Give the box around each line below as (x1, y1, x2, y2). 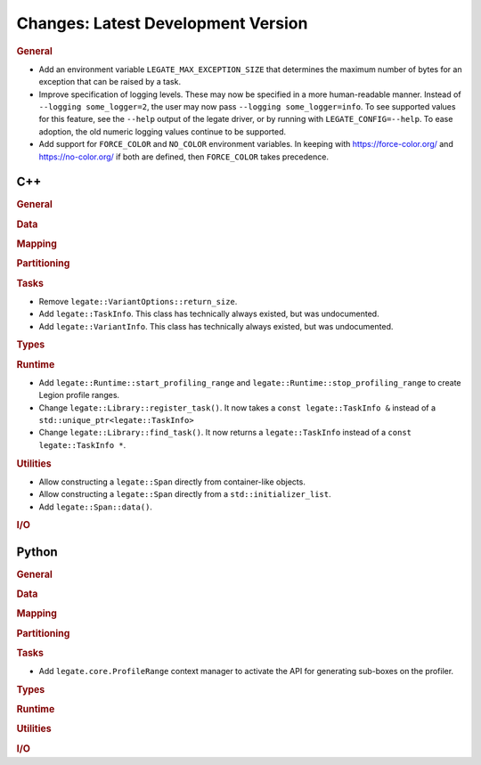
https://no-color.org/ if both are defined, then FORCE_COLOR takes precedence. (38, 151, 330, 162)
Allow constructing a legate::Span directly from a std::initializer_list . (38, 489, 331, 500)
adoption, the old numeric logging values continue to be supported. (38, 126, 287, 137)
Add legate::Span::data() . (38, 501, 153, 512)
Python (16, 544, 58, 559)
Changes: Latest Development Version (16, 13, 308, 33)
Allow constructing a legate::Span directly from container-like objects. (38, 476, 306, 487)
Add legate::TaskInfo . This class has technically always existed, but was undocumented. (38, 308, 379, 320)
